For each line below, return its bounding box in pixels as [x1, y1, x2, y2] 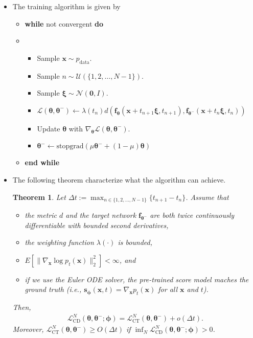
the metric [25, 210, 57, 220]
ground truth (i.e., [25, 284, 82, 295]
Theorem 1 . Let [12, 191, 66, 202]
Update [37, 123, 60, 133]
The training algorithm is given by [12, 1, 121, 11]
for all [158, 284, 178, 295]
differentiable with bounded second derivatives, [25, 219, 169, 230]
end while [25, 157, 60, 168]
